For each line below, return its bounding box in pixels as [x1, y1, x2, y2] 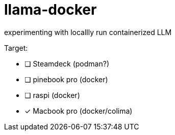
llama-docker [4, 1, 97, 18]
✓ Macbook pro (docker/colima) [24, 106, 133, 115]
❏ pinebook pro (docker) [24, 75, 108, 84]
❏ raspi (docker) [24, 90, 80, 99]
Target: [4, 43, 28, 52]
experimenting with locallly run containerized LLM [4, 27, 172, 37]
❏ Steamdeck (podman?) [24, 59, 109, 68]
